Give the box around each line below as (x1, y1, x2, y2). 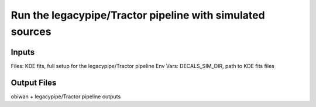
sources (11, 25, 51, 38)
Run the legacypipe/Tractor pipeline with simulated (11, 9, 266, 22)
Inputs (11, 47, 35, 57)
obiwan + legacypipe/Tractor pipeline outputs (11, 93, 121, 100)
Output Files (11, 77, 57, 87)
